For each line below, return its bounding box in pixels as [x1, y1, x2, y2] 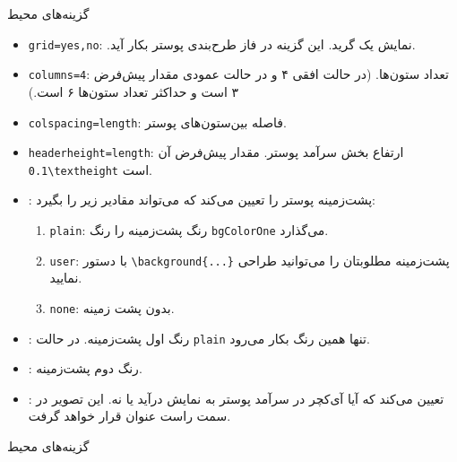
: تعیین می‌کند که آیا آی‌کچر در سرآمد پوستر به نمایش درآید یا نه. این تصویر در [28, 388, 444, 407]
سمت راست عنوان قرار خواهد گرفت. [28, 406, 231, 425]
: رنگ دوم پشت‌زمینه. [28, 359, 142, 378]
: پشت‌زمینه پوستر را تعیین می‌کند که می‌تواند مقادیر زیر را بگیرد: [28, 190, 376, 209]
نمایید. [49, 268, 82, 287]
